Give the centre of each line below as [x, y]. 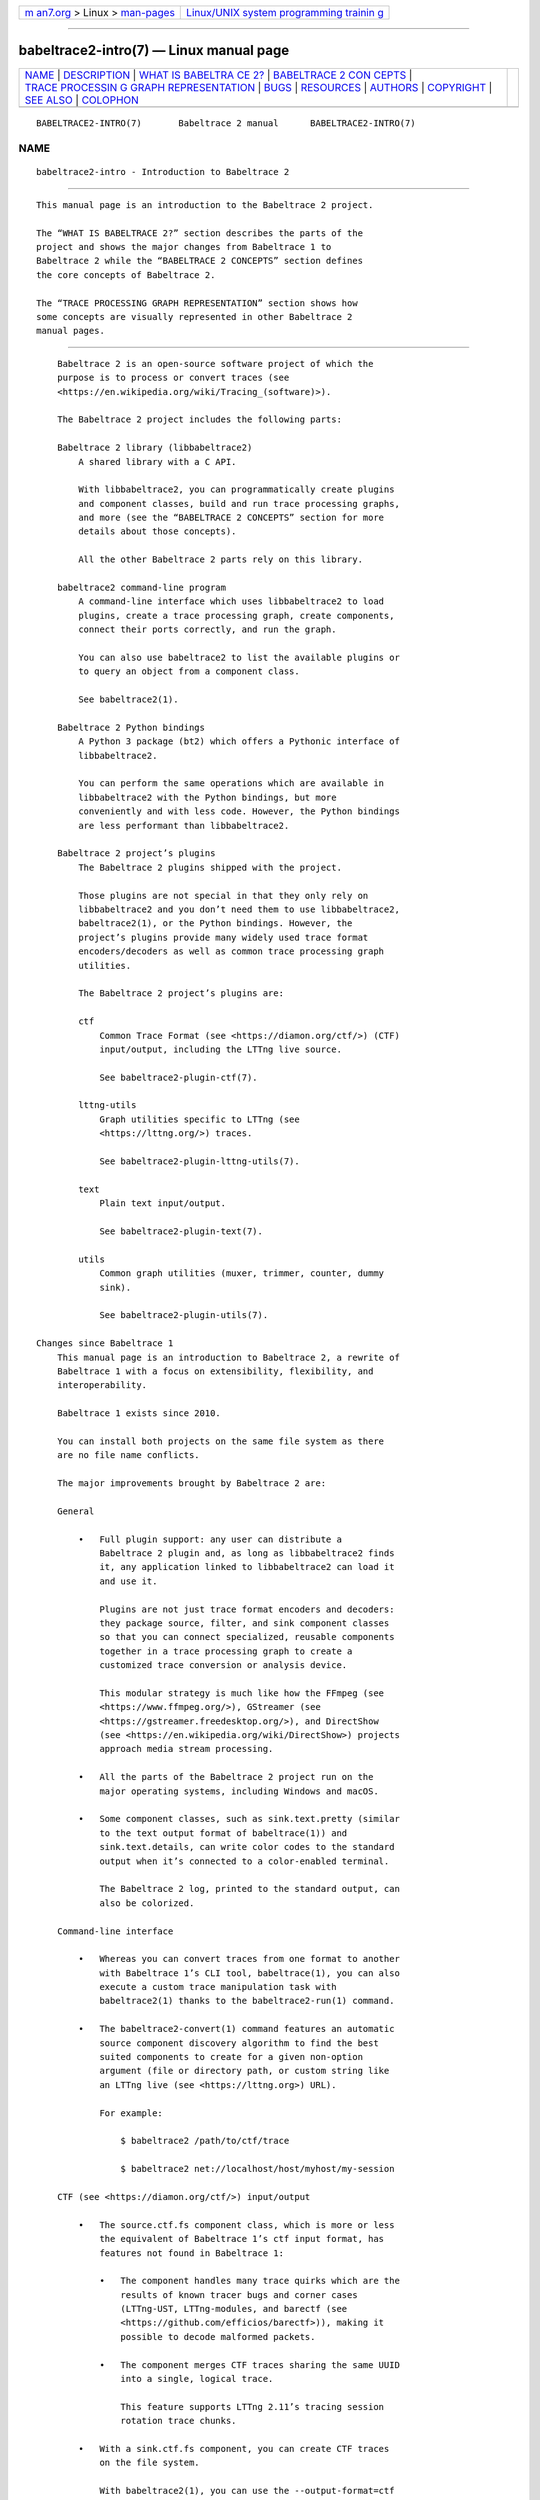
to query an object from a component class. [189, 671]
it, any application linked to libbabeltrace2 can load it [247, 1567]
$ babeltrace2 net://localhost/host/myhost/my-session [257, 2169]
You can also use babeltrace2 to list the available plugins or [239, 657]
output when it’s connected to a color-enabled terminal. [244, 1861]
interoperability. [102, 1385]
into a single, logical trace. [197, 2379]
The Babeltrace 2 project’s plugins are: [181, 993]
